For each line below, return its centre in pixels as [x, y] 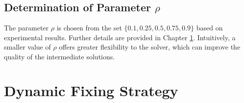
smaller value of [27, 47]
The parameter [26, 28]
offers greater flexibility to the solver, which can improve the [150, 47]
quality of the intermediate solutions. [60, 56]
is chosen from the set [89, 28]
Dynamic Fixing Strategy [91, 90]
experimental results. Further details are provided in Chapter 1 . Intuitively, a [120, 37]
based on [209, 28]
